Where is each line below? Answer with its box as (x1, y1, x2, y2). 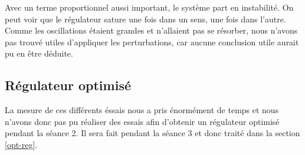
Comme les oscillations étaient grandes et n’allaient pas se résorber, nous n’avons (5, 24, 298, 37)
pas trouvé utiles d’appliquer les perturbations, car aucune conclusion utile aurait (5, 35, 299, 48)
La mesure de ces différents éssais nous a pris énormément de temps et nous (5, 104, 279, 116)
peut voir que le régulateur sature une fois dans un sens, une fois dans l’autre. (5, 12, 286, 25)
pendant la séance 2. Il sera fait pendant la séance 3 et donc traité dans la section (5, 127, 300, 139)
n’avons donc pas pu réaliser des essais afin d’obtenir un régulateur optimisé (5, 115, 280, 127)
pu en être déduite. (5, 47, 73, 60)
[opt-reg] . (5, 138, 38, 150)
